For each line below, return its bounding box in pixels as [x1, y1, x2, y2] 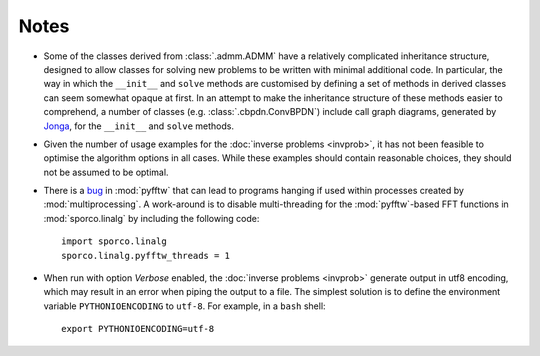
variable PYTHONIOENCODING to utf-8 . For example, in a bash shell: [43, 300, 326, 312]
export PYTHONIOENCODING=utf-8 [61, 323, 215, 335]
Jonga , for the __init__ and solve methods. [43, 120, 235, 132]
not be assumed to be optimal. [43, 166, 169, 178]
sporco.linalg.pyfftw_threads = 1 [61, 250, 230, 261]
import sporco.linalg [61, 236, 167, 247]
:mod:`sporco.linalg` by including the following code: [43, 212, 260, 224]
